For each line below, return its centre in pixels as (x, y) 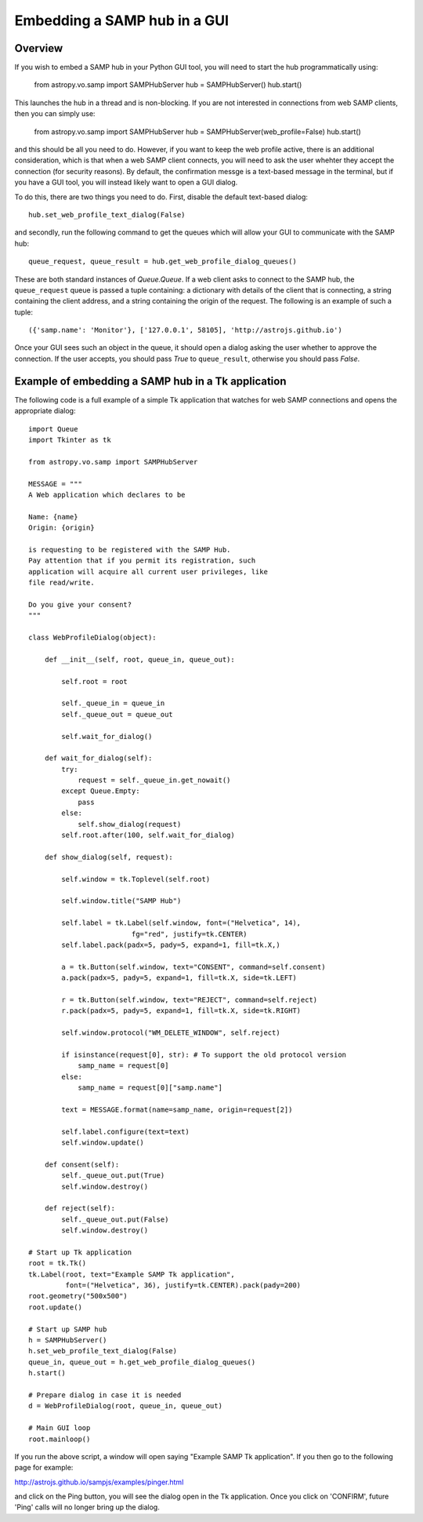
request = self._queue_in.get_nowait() (154, 780)
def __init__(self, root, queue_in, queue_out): (139, 659)
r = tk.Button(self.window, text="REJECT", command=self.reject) (190, 999)
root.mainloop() (60, 1439)
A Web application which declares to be (107, 495)
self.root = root (95, 681)
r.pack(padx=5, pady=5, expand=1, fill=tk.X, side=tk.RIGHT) (181, 1011)
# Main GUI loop (60, 1428)
